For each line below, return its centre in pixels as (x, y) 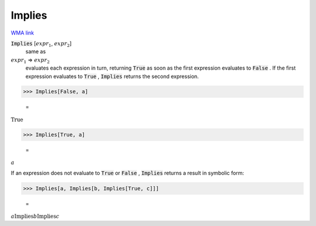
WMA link (23, 33)
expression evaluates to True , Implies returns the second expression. (112, 76)
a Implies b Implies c (35, 216)
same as (36, 52)
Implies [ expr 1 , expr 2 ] (41, 44)
